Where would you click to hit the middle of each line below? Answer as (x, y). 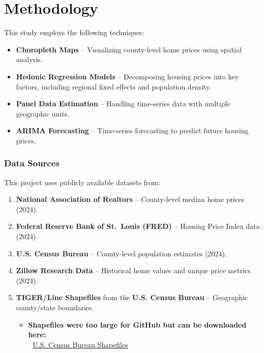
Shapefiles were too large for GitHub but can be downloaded (137, 324)
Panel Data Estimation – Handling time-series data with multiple (123, 104)
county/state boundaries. (55, 307)
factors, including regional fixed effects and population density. (114, 86)
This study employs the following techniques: (74, 32)
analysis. (29, 59)
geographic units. (43, 113)
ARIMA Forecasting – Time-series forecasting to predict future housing (132, 130)
